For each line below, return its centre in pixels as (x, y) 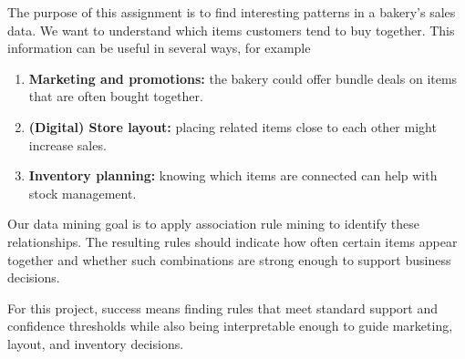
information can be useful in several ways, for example (159, 48)
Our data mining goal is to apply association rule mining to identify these (213, 224)
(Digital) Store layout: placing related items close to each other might (232, 126)
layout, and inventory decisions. (96, 343)
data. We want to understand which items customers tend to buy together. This (231, 30)
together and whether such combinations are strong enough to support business (229, 259)
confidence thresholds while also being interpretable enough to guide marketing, (230, 326)
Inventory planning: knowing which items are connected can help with (233, 175)
